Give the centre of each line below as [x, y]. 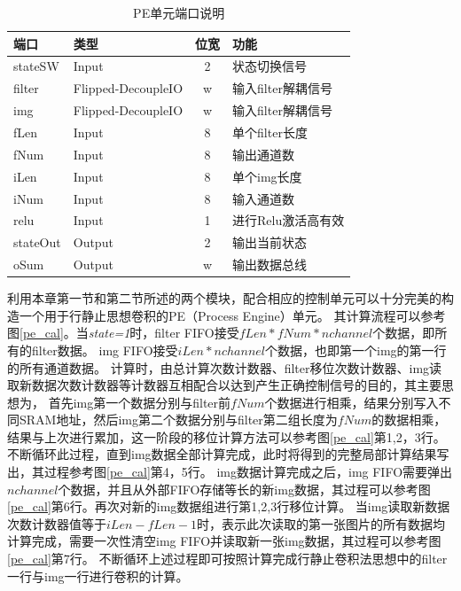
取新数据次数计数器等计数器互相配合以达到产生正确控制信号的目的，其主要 [224, 385]
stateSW [36, 66]
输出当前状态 [270, 242]
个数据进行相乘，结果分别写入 [352, 402]
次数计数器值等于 [57, 523]
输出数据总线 [270, 264]
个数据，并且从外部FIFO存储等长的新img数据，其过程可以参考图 [244, 489]
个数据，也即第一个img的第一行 [356, 350]
